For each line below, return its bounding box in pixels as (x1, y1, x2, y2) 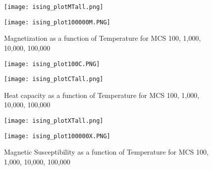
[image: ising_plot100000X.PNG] (4, 132, 110, 140)
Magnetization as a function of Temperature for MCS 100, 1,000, (4, 33, 201, 43)
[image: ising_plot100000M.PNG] (4, 18, 110, 26)
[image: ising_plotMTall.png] (4, 3, 104, 10)
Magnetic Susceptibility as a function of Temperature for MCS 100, (4, 147, 209, 157)
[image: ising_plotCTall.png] (4, 76, 104, 83)
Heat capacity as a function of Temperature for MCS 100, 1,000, (4, 89, 200, 100)
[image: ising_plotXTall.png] (4, 117, 104, 124)
